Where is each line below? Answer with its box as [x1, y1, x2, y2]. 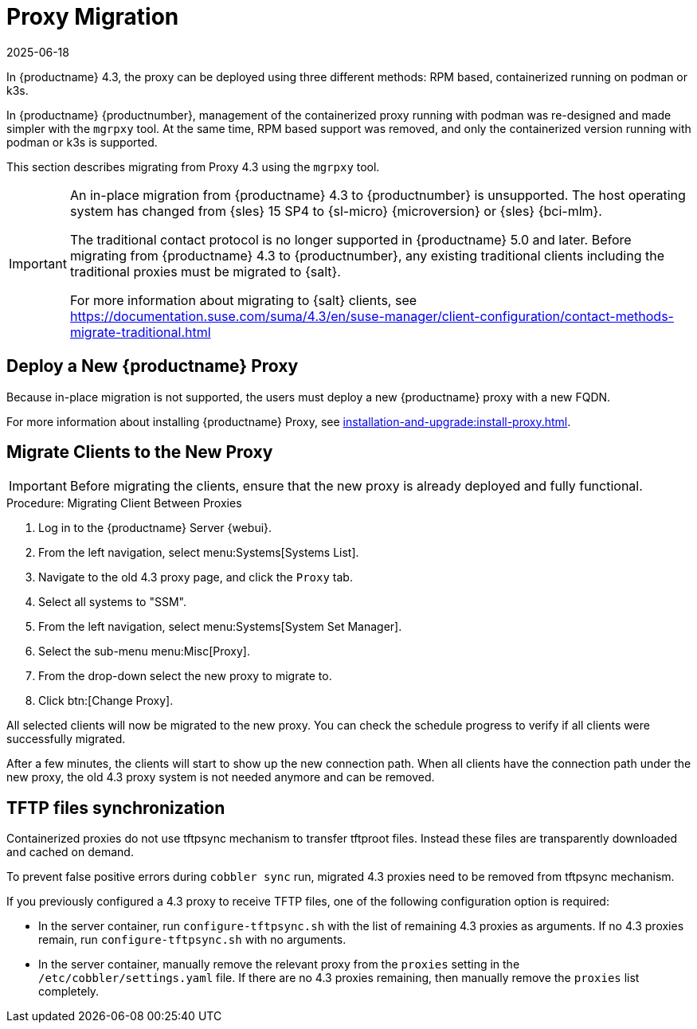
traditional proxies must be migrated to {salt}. [69, 263, 341, 280]
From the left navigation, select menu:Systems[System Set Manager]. [38, 620, 402, 634]
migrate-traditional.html [69, 323, 211, 340]
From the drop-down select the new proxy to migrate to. [38, 669, 332, 683]
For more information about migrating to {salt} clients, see [69, 291, 417, 308]
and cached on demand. [6, 845, 134, 859]
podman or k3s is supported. [6, 135, 158, 149]
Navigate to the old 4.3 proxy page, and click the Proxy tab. [38, 570, 353, 585]
